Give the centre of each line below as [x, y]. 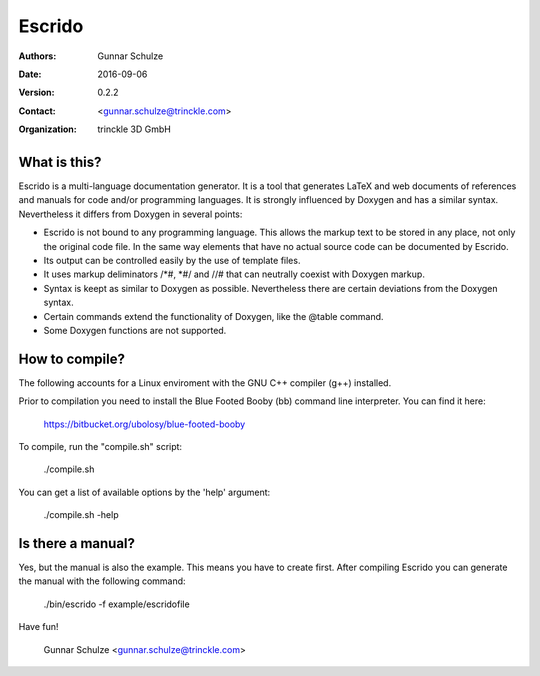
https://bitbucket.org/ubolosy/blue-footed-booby [144, 424]
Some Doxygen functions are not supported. [135, 330]
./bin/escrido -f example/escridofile [116, 604]
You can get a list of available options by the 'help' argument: [144, 492]
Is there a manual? [76, 543]
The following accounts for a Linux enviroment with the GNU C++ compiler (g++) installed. [205, 382]
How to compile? [71, 358]
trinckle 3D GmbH [134, 129]
